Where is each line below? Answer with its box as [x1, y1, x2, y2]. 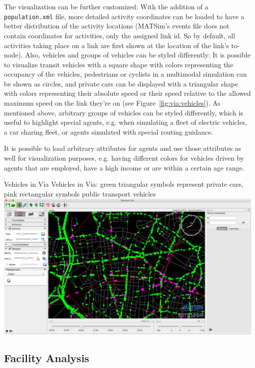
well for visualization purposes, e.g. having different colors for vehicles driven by [4, 153, 244, 163]
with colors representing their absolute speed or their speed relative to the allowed [4, 88, 251, 98]
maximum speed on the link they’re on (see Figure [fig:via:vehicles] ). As [4, 98, 221, 108]
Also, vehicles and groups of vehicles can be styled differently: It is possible [25, 50, 251, 60]
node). [4, 50, 23, 60]
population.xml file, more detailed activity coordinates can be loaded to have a [4, 11, 245, 21]
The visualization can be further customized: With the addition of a [4, 1, 208, 11]
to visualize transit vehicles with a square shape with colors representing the [4, 59, 233, 69]
